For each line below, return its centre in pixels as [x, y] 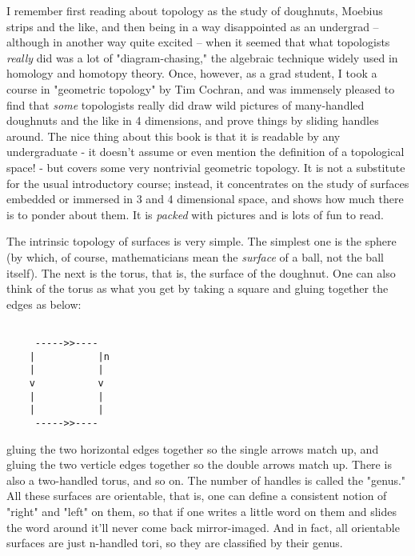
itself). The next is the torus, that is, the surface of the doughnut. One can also [201, 272]
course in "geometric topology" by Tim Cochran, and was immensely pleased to [201, 88]
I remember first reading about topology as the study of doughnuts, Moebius [195, 10]
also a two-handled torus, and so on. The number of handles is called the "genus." [206, 480]
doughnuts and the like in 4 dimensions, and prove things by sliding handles [193, 120]
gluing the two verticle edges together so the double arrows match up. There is [199, 464]
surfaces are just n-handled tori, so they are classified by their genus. [175, 543]
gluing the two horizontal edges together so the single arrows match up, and [193, 448]
